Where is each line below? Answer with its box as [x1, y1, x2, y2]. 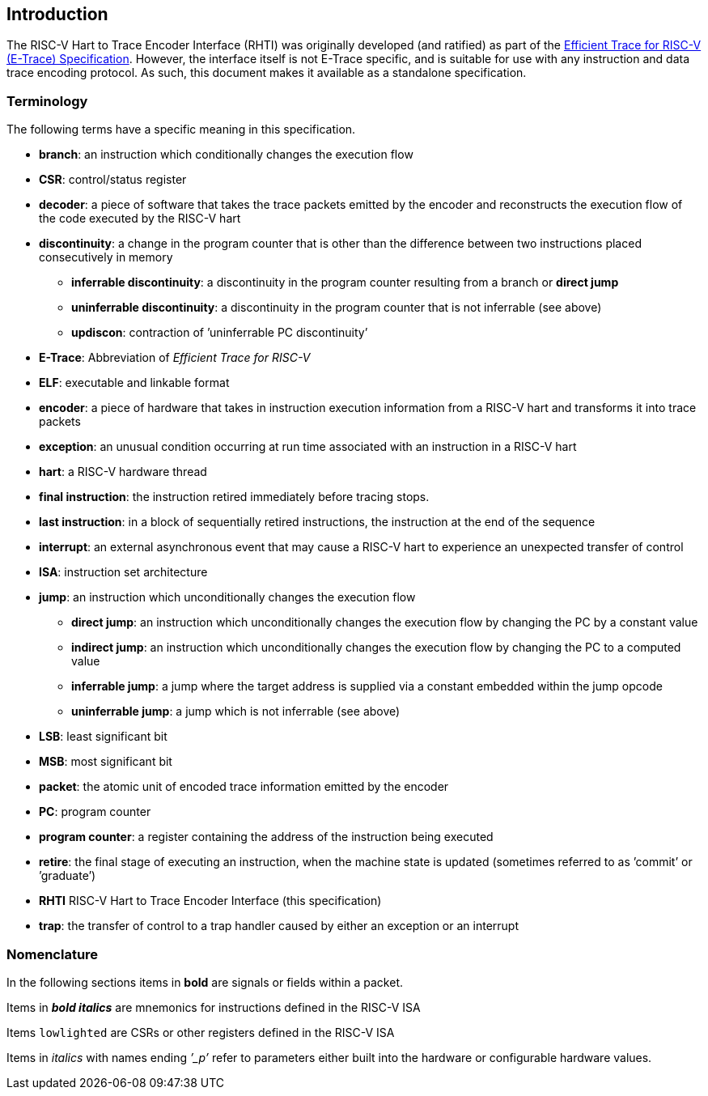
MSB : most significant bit [39, 754, 172, 769]
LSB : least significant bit [39, 729, 167, 744]
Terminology [6, 92, 88, 109]
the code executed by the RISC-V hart [39, 211, 241, 226]
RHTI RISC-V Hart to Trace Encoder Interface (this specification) [39, 894, 382, 908]
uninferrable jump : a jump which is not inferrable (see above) [71, 704, 401, 719]
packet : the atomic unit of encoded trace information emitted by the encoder [39, 780, 449, 794]
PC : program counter [39, 805, 151, 819]
